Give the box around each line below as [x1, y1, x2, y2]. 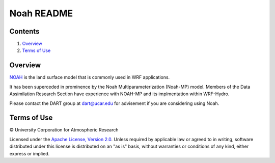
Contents [9, 27, 40, 36]
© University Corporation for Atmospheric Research [9, 127, 119, 133]
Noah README [9, 8, 73, 19]
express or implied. [9, 150, 50, 156]
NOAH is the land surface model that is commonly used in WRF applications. [9, 74, 170, 80]
